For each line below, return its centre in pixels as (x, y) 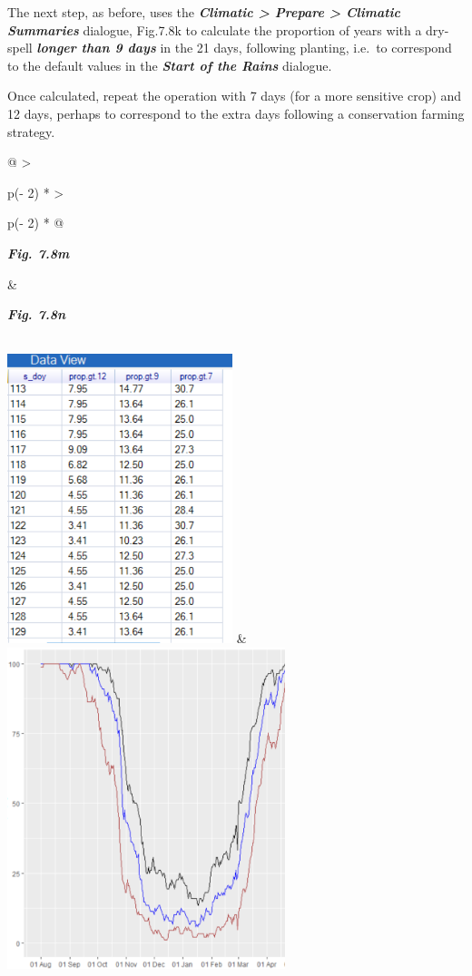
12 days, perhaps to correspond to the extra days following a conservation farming (236, 113)
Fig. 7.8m (39, 253)
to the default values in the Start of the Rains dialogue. (170, 65)
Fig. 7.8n (37, 314)
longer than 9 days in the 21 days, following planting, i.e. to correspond (244, 48)
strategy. (31, 131)
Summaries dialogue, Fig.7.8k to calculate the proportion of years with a (215, 29)
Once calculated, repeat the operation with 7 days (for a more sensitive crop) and (235, 96)
